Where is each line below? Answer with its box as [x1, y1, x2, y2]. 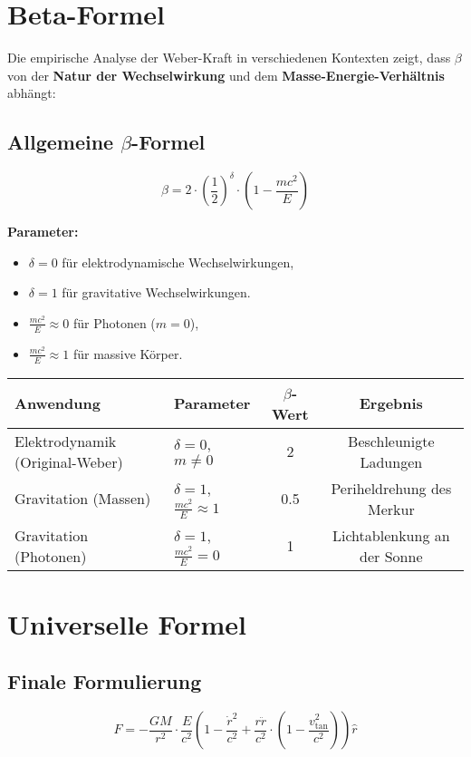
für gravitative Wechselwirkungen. [62, 283, 251, 302]
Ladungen [360, 451, 423, 472]
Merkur [367, 498, 415, 519]
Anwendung [14, 393, 101, 414]
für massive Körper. [72, 344, 183, 363]
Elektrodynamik [14, 430, 117, 451]
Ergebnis [359, 393, 423, 414]
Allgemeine [7, 128, 114, 156]
